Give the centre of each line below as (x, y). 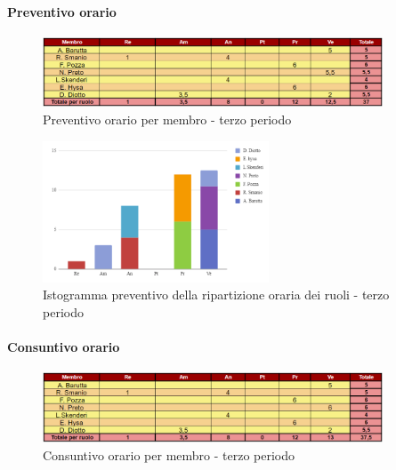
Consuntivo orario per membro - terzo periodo (169, 455)
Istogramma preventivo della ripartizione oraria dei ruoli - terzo (216, 295)
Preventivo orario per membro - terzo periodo (167, 119)
